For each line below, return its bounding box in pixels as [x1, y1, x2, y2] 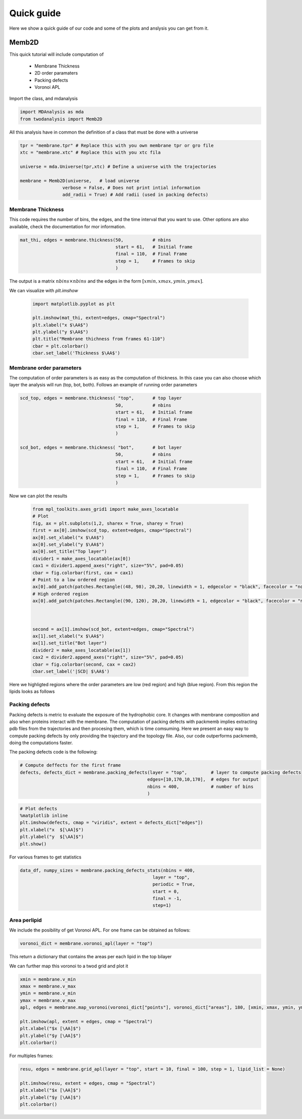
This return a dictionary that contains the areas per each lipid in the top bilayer [9, 954, 172, 960]
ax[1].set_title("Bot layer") [32, 640, 107, 646]
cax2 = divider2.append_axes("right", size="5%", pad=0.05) [32, 654, 184, 660]
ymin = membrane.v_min [20, 991, 76, 996]
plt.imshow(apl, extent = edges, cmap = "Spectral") [20, 1018, 153, 1024]
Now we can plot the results [9, 493, 67, 499]
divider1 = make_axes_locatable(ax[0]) [32, 556, 131, 561]
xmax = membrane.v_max [20, 983, 76, 989]
